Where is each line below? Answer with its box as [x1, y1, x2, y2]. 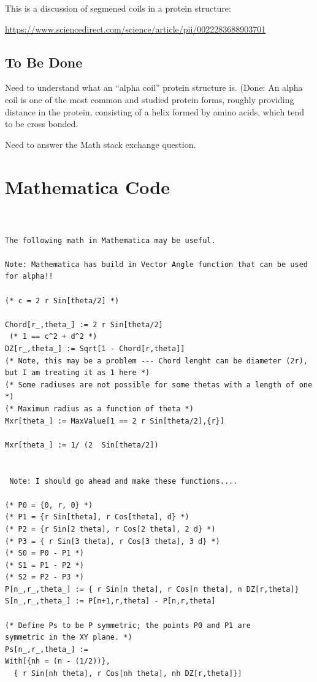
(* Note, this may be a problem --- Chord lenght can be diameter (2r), [5, 356, 308, 365]
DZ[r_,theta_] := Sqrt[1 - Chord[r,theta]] [5, 344, 185, 354]
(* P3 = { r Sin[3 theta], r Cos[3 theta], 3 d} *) [5, 537, 220, 546]
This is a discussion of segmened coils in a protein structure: [5, 2, 231, 14]
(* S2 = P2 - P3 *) [5, 573, 84, 582]
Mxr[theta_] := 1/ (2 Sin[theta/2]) [5, 440, 159, 449]
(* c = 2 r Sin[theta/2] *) [5, 296, 120, 305]
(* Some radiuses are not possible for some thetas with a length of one [5, 380, 313, 389]
